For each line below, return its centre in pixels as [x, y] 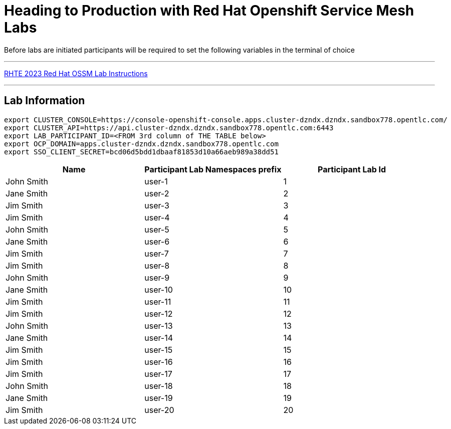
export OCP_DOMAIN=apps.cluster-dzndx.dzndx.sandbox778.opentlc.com [141, 144]
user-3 [157, 205]
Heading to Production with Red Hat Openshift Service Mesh [209, 11]
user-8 [157, 265]
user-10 [159, 289]
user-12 [159, 313]
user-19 [159, 398]
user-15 [159, 350]
